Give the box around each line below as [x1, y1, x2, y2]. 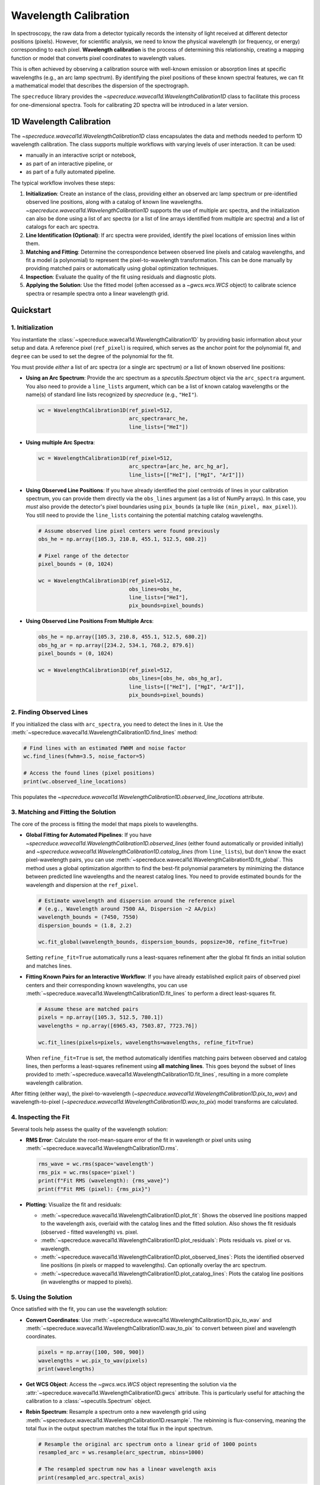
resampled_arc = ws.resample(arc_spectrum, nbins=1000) [38, 1449, 204, 1456]
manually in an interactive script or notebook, [25, 151, 136, 159]
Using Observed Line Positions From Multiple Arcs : [25, 618, 154, 625]
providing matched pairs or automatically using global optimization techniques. [25, 265, 219, 272]
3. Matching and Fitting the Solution [11, 808, 116, 816]
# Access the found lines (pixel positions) [23, 770, 155, 776]
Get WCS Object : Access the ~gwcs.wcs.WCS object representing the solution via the [25, 1381, 237, 1388]
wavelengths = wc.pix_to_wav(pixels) [38, 1357, 148, 1364]
